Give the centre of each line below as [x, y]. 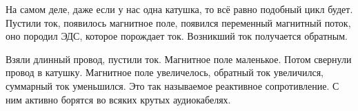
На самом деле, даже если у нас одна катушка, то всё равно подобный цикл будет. [179, 9]
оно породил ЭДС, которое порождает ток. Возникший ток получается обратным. [177, 36]
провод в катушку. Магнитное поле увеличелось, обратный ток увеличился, [165, 72]
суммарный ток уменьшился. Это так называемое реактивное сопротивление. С [172, 85]
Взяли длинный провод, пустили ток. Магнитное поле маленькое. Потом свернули [179, 59]
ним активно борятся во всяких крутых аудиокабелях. [118, 99]
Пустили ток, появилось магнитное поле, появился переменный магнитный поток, [178, 22]
